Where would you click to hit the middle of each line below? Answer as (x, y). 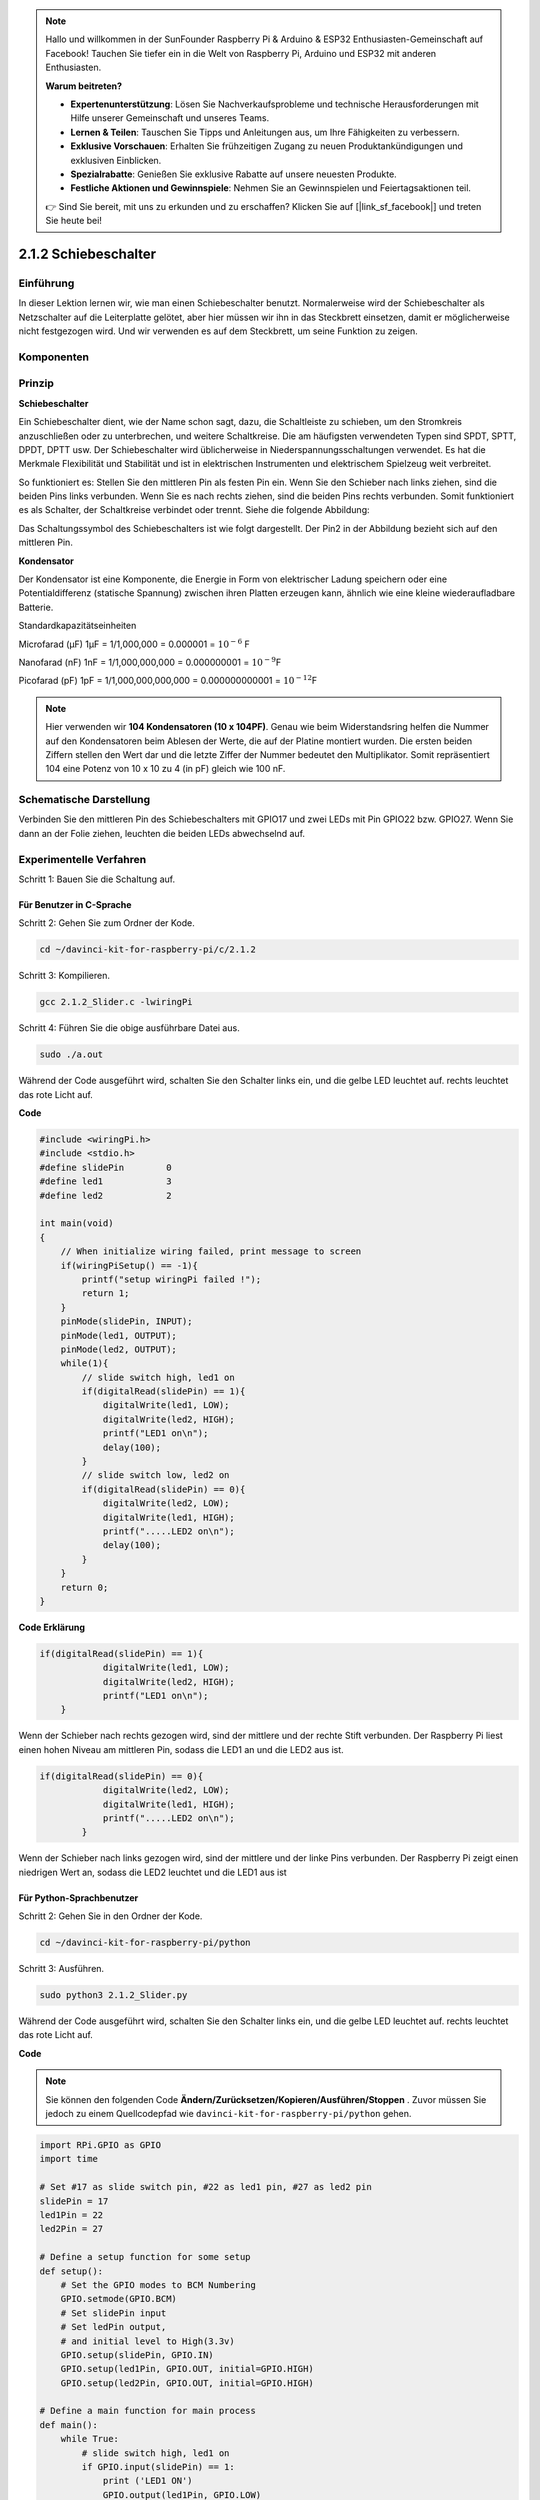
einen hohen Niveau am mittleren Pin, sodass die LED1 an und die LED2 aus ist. (181, 1749)
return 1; (105, 1293)
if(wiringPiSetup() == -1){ (129, 1265)
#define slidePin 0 (105, 1167)
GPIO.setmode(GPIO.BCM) (118, 2299)
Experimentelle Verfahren (82, 859)
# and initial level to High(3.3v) (147, 2341)
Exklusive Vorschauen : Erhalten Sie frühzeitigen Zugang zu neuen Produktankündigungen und (267, 146)
